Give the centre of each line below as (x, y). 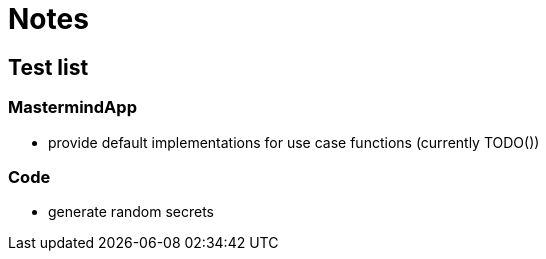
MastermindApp (72, 107)
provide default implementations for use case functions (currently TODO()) (294, 142)
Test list (48, 67)
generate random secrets (131, 212)
